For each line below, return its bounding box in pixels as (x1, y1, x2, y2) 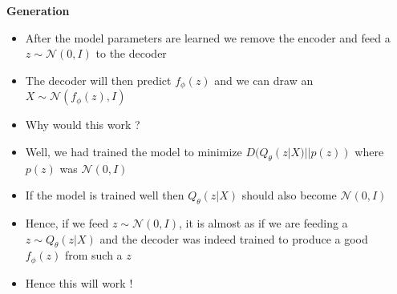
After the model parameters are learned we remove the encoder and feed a (25, 29, 391, 46)
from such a (64, 247, 123, 264)
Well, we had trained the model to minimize (25, 143, 242, 159)
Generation (6, 2, 70, 18)
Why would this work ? (25, 116, 140, 133)
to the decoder (95, 45, 167, 62)
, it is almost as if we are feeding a (178, 215, 348, 232)
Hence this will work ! (25, 274, 133, 291)
